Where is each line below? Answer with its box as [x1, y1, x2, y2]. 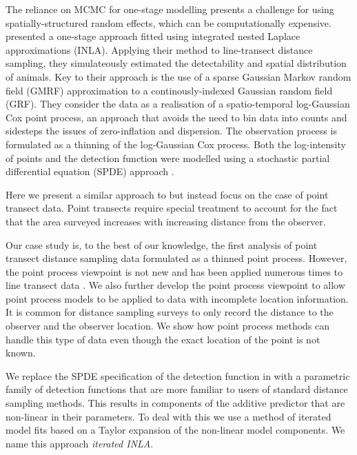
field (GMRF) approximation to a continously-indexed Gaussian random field [6, 83, 333, 97]
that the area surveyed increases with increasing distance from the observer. [6, 214, 326, 228]
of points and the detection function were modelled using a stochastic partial [6, 150, 330, 165]
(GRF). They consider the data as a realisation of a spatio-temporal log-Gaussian [6, 97, 350, 111]
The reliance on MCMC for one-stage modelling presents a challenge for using [6, 2, 334, 16]
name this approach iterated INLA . [6, 436, 154, 450]
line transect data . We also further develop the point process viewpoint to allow [6, 278, 345, 292]
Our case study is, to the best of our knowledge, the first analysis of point [6, 237, 318, 252]
